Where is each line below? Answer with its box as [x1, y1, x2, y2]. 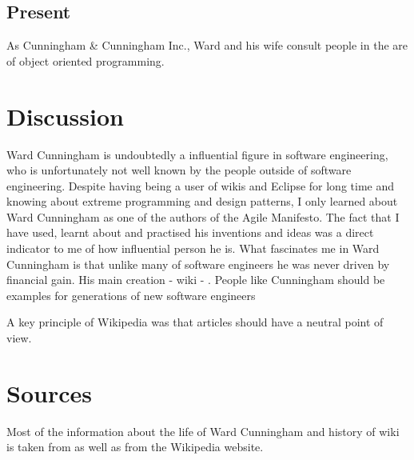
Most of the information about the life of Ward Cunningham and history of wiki [6, 422, 400, 439]
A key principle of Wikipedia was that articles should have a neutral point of [6, 314, 384, 330]
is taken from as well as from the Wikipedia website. [6, 438, 264, 455]
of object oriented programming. [6, 52, 165, 69]
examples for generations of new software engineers [6, 286, 256, 303]
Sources [6, 376, 92, 409]
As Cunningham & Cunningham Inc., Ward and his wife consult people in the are [6, 37, 408, 54]
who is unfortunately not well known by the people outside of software [6, 162, 352, 178]
